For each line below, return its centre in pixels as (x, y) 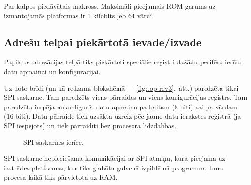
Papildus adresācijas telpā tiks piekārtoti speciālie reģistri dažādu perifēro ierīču (123, 62)
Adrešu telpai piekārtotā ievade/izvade (103, 41)
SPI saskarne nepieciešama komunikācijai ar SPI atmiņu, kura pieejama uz (115, 158)
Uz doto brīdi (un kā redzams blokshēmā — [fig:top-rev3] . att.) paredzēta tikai (121, 87)
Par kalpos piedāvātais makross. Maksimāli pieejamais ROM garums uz (110, 6)
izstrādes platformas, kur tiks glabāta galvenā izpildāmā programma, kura (114, 167)
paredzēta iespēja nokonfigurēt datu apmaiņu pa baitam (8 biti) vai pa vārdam (121, 106)
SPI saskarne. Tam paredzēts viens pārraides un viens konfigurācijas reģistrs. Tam (126, 97)
